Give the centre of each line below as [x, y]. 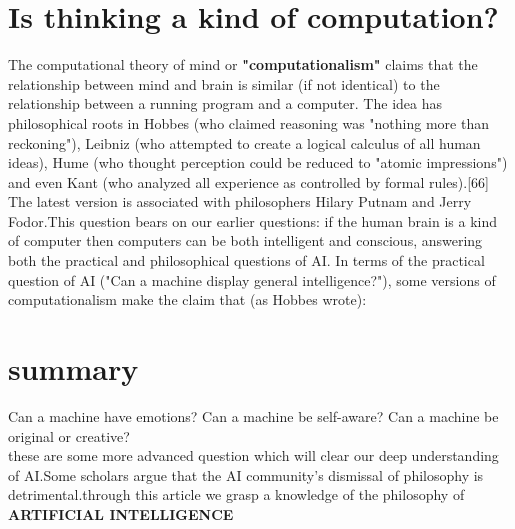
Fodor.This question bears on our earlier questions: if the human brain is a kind [253, 220]
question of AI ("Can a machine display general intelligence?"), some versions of [252, 279]
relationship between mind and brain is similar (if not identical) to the [224, 83]
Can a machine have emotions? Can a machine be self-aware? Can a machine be [253, 415]
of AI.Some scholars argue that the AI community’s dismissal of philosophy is [246, 474]
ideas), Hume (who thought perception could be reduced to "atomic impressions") [258, 162]
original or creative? [69, 435]
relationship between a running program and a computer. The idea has [225, 103]
